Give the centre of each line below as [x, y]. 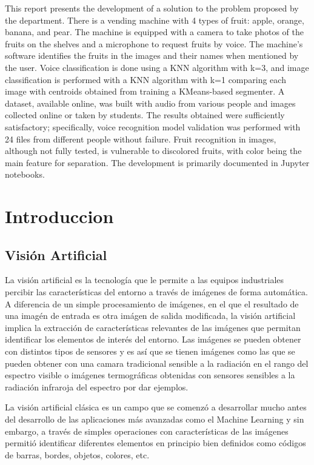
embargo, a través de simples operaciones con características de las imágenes [147, 431]
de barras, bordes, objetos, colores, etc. [77, 454]
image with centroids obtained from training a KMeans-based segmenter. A [145, 91]
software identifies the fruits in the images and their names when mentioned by [152, 55]
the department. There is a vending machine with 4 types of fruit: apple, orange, [155, 20]
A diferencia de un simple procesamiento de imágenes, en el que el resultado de [152, 303]
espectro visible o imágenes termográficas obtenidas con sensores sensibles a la [150, 375]
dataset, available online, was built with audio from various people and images [150, 103]
